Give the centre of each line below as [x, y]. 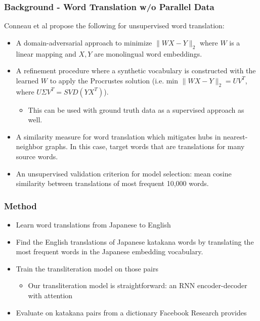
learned [27, 80]
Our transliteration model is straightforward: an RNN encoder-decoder [138, 285]
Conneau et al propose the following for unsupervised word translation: [114, 26]
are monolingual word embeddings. [148, 53]
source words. [37, 156]
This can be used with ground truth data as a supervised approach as [136, 109]
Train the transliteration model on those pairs [87, 268]
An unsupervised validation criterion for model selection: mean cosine [124, 173]
